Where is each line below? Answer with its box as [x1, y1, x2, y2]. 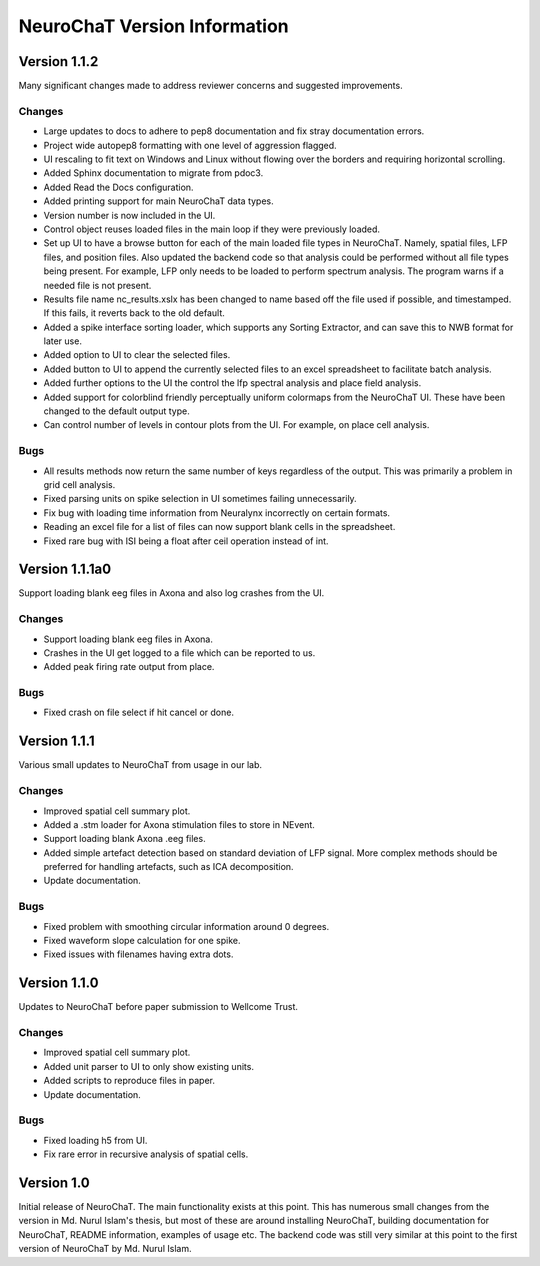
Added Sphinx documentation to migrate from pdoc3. [43, 167, 264, 179]
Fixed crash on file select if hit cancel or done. [43, 706, 235, 719]
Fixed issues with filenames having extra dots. [43, 948, 234, 960]
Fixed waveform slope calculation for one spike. [43, 935, 241, 946]
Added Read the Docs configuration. [43, 181, 194, 193]
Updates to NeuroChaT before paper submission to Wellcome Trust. [18, 1001, 299, 1013]
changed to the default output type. [43, 405, 190, 417]
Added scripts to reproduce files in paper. [43, 1075, 215, 1087]
